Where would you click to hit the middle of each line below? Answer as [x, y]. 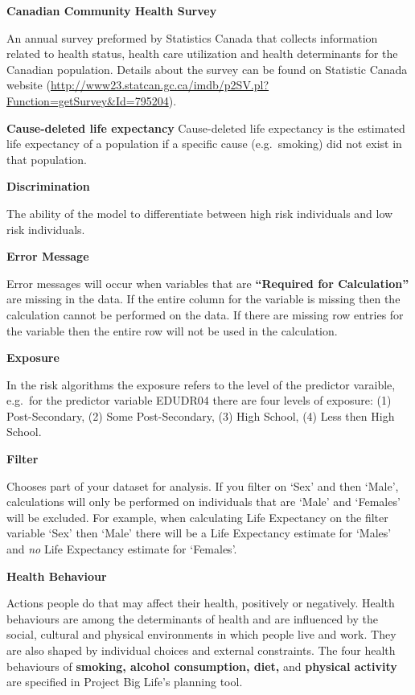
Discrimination [48, 186]
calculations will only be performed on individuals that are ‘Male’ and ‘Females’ [203, 502]
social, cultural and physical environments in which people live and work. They [201, 634]
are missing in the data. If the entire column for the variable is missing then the [203, 299]
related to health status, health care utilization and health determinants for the [202, 53]
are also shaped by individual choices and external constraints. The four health [201, 650]
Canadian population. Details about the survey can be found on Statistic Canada [207, 69]
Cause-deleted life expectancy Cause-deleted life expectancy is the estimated [206, 127]
